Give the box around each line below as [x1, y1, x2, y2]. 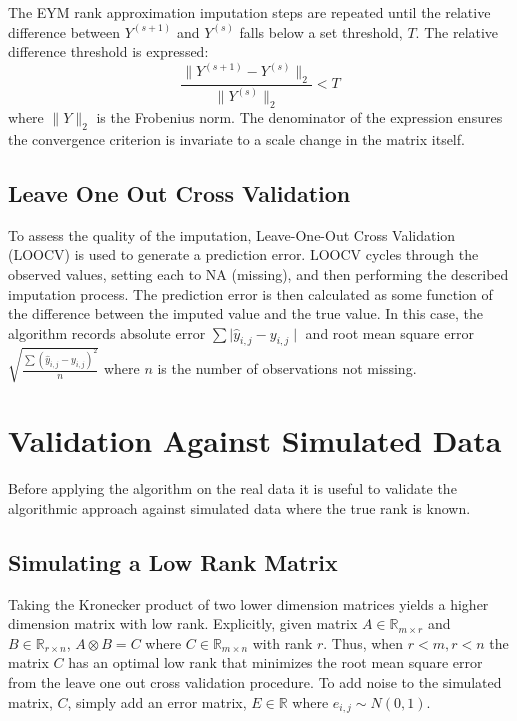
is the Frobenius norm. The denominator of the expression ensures [96, 107, 503, 128]
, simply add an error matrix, [67, 691, 247, 712]
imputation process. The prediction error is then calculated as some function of [8, 283, 493, 304]
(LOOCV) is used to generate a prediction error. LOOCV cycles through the [8, 244, 479, 265]
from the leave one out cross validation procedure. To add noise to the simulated [8, 671, 502, 692]
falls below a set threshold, [239, 21, 403, 42]
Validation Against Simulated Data [8, 420, 502, 461]
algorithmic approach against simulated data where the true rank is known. [8, 497, 471, 518]
